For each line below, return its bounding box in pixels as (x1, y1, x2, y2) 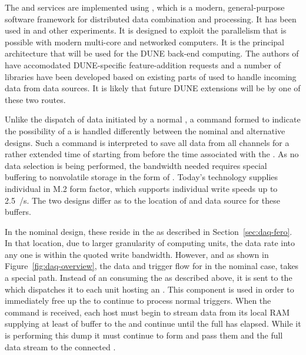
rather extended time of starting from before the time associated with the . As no (5, 148, 299, 160)
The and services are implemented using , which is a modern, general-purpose (5, 1, 285, 13)
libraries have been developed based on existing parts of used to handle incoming (5, 70, 297, 82)
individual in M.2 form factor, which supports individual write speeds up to (5, 182, 278, 194)
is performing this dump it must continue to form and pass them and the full (5, 329, 283, 341)
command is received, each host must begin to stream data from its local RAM (5, 306, 290, 318)
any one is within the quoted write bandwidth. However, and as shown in (5, 248, 269, 260)
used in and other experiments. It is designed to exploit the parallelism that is (5, 24, 287, 37)
